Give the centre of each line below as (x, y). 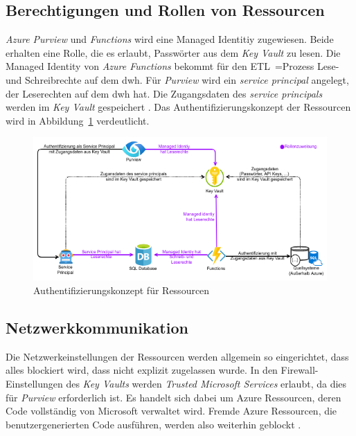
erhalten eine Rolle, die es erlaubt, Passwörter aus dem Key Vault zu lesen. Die (173, 52)
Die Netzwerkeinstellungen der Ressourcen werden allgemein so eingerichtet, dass (177, 356)
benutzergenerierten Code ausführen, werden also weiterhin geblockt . (153, 424)
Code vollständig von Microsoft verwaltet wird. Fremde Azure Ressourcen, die (171, 411)
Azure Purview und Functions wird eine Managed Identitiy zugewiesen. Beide (170, 39)
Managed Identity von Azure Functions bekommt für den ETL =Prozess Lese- (172, 66)
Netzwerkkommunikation (97, 327)
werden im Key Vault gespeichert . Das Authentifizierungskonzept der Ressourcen (178, 107)
